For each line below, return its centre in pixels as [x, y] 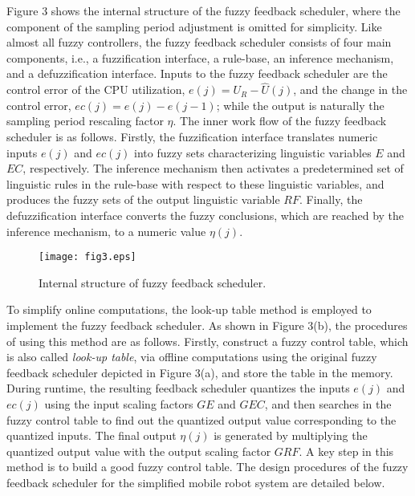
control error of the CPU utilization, [96, 89]
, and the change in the [350, 89]
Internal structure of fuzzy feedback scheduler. [153, 282]
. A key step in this [346, 451]
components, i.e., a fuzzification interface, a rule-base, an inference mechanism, [200, 57]
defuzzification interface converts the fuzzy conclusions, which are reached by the [205, 215]
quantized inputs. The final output [92, 435]
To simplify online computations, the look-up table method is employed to [189, 309]
